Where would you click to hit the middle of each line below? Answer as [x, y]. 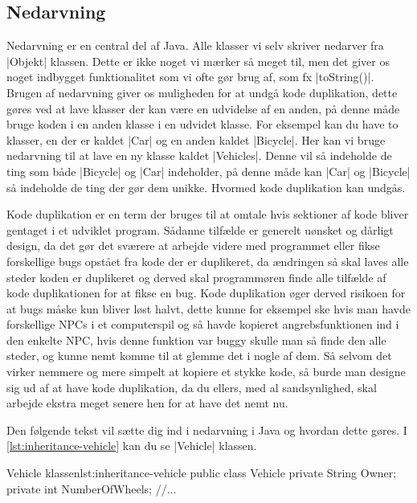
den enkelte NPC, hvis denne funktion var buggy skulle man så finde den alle [196, 339]
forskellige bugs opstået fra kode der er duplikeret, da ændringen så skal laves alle [208, 261]
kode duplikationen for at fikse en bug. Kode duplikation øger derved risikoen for [206, 293]
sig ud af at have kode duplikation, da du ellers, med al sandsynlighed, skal [192, 387]
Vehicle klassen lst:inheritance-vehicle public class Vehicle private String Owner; [202, 473]
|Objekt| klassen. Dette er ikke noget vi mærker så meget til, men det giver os [198, 61]
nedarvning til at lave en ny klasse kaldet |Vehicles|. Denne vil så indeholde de [199, 155]
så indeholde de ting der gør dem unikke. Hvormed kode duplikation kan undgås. [206, 187]
